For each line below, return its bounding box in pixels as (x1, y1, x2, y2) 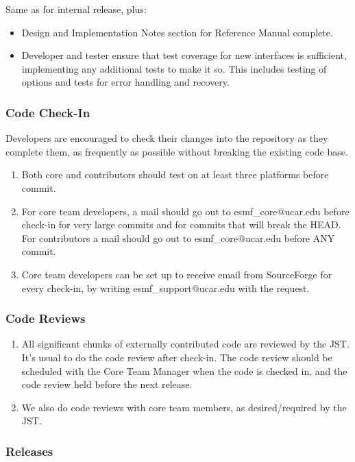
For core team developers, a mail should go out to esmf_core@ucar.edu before (21, 204, 350, 218)
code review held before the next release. (21, 377, 193, 391)
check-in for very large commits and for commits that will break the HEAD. (21, 217, 341, 232)
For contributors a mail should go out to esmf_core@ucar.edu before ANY (21, 230, 335, 245)
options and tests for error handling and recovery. (21, 75, 230, 89)
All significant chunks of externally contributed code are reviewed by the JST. (21, 337, 350, 351)
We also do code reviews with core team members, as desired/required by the (21, 400, 347, 414)
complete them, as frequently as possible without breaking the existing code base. (5, 144, 348, 158)
